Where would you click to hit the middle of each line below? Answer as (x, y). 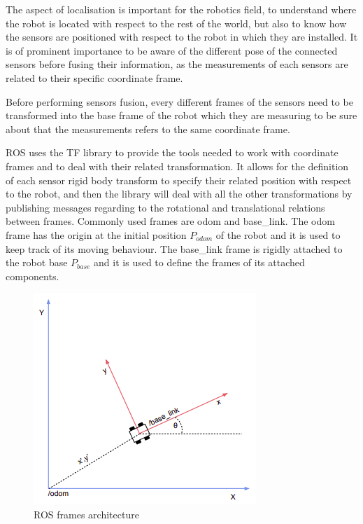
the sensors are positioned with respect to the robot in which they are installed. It (182, 37)
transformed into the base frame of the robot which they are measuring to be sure (181, 115)
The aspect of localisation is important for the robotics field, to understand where (181, 9)
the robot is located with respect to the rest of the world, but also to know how (176, 23)
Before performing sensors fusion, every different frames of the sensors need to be (179, 101)
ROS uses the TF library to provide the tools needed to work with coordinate (172, 152)
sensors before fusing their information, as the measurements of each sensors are (177, 64)
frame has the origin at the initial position (96, 234)
